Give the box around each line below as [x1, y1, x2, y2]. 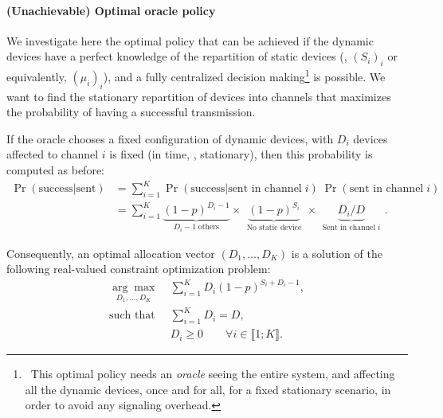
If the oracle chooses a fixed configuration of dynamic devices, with [6, 130, 334, 146]
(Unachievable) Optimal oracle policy [6, 2, 216, 18]
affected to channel [6, 146, 99, 162]
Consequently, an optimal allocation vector [6, 244, 215, 261]
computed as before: [6, 162, 105, 178]
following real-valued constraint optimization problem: [6, 260, 271, 277]
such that [109, 310, 155, 322]
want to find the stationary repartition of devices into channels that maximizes [6, 88, 391, 104]
